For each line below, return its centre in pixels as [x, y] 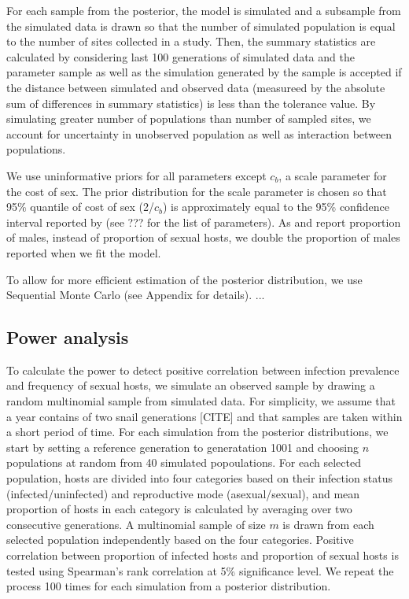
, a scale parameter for [333, 175]
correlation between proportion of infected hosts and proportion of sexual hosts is [203, 555]
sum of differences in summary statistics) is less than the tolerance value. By [191, 103]
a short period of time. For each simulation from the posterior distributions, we [197, 432]
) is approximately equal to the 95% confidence [276, 207]
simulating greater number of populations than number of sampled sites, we [189, 118]
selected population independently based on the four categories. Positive [180, 540]
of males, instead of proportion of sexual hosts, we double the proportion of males [203, 237]
